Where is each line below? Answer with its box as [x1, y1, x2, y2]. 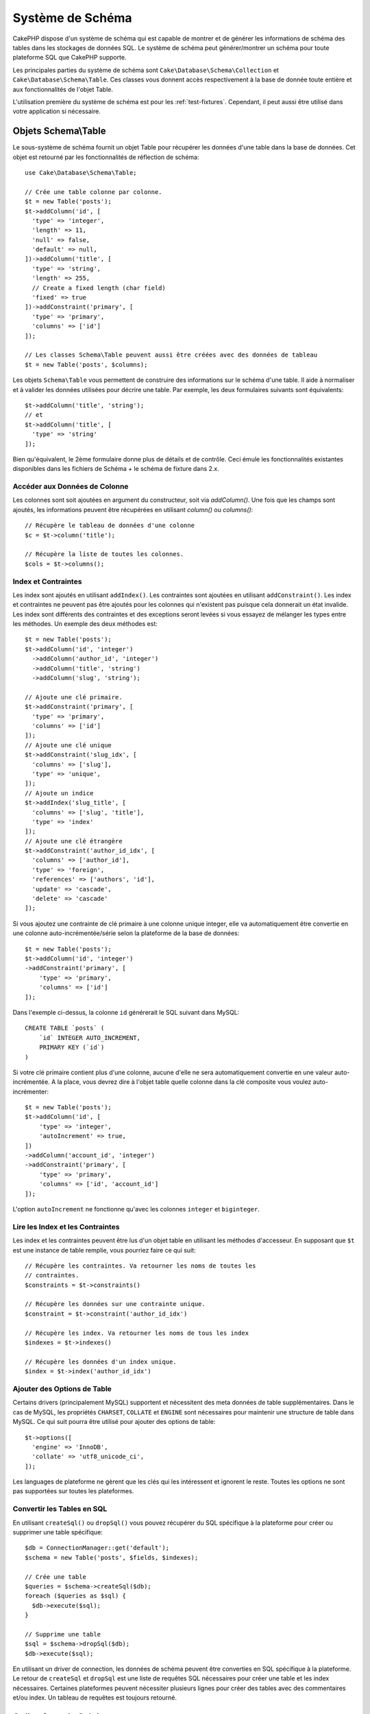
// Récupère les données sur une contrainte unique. [25, 1300, 206, 1308]
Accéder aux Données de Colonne [12, 482, 129, 492]
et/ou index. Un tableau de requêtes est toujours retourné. [12, 1693, 177, 1702]
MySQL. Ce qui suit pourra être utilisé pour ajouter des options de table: [12, 1418, 216, 1426]
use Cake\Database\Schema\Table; [25, 169, 137, 176]
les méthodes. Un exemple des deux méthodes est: [12, 620, 158, 628]
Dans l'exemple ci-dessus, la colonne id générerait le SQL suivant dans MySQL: [12, 1008, 240, 1016]
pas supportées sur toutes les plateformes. [12, 1487, 134, 1495]
